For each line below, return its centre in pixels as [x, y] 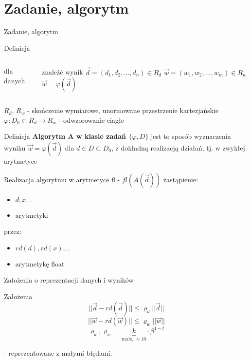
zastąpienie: [181, 179]
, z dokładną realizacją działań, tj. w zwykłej [178, 147]
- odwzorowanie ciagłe [91, 120]
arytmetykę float [40, 263]
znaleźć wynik [62, 72]
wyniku [15, 147]
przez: [13, 231]
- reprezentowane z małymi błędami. [58, 353]
